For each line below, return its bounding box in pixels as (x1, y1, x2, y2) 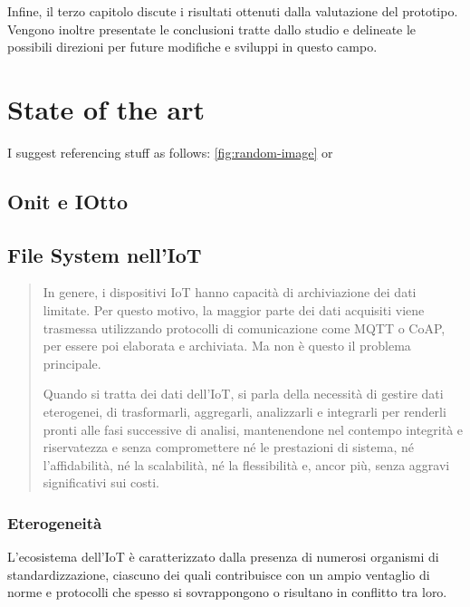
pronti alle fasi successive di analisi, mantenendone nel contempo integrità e (43, 419, 464, 438)
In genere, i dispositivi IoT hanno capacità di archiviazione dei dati (43, 283, 417, 302)
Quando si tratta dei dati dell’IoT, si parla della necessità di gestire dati (43, 384, 444, 403)
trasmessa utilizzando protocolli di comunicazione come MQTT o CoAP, (43, 318, 446, 337)
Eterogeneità (7, 511, 102, 534)
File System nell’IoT (7, 240, 202, 268)
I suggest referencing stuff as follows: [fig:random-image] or (7, 142, 333, 161)
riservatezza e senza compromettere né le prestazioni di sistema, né (43, 438, 415, 457)
